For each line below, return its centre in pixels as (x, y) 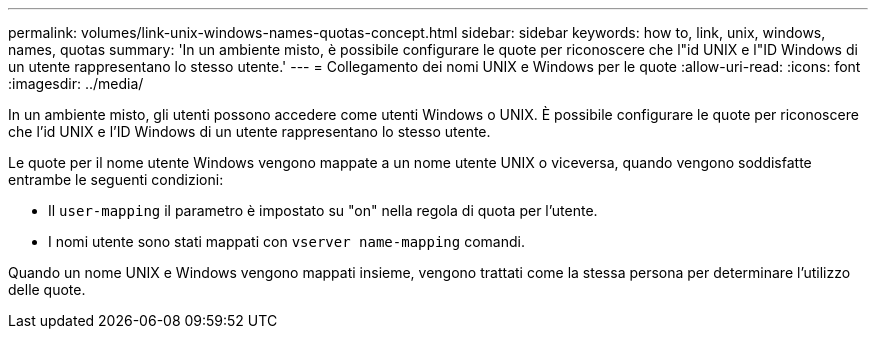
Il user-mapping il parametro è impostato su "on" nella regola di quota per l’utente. (323, 210)
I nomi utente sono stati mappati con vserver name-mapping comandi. (286, 241)
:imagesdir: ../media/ (76, 83)
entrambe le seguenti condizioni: (116, 179)
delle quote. (47, 289)
